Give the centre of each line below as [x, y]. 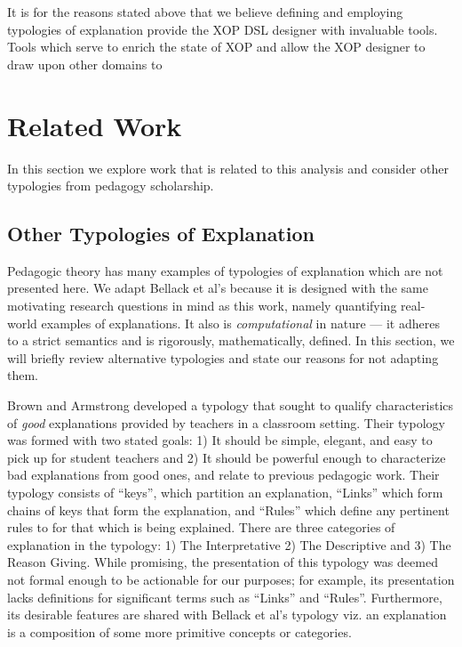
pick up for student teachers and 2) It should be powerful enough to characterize [227, 457]
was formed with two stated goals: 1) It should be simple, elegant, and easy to [220, 440]
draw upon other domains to [85, 64]
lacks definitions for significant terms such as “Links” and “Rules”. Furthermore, [225, 597]
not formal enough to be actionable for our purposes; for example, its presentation [231, 579]
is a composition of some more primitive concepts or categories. [179, 631]
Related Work [95, 125]
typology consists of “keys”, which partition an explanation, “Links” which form [225, 493]
